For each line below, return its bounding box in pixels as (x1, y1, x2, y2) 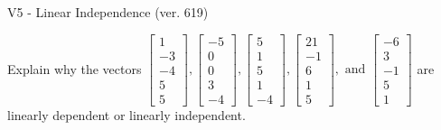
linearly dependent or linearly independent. (7, 105, 246, 124)
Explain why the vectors (7, 59, 142, 78)
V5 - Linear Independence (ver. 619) (7, 3, 209, 21)
